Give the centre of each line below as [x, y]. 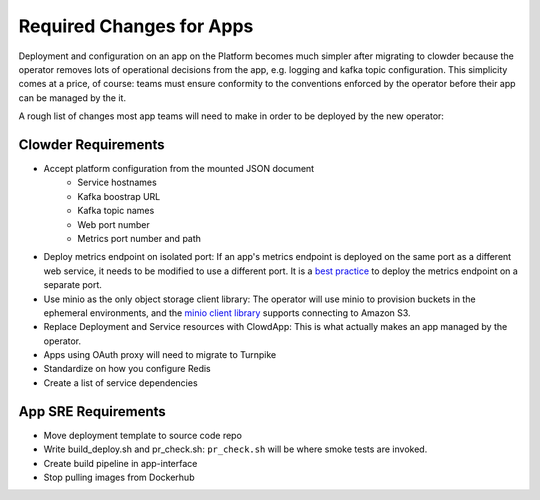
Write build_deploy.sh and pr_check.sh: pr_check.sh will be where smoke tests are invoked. [235, 449]
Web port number [113, 224]
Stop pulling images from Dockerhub [119, 477]
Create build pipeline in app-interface [120, 463]
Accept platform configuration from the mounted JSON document [179, 169]
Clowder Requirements [91, 144]
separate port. [72, 285]
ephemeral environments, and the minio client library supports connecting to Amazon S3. [227, 312]
